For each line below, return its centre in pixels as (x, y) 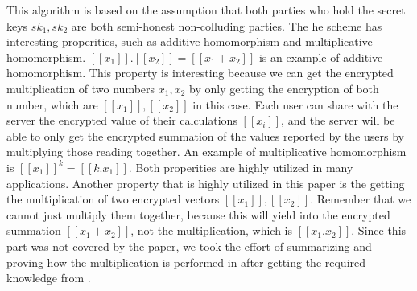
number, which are (52, 104)
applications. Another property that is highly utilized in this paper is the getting (206, 183)
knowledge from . (49, 278)
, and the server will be (338, 120)
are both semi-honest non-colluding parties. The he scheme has (227, 25)
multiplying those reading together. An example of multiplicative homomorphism (206, 152)
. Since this (379, 230)
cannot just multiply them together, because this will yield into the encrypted (198, 214)
